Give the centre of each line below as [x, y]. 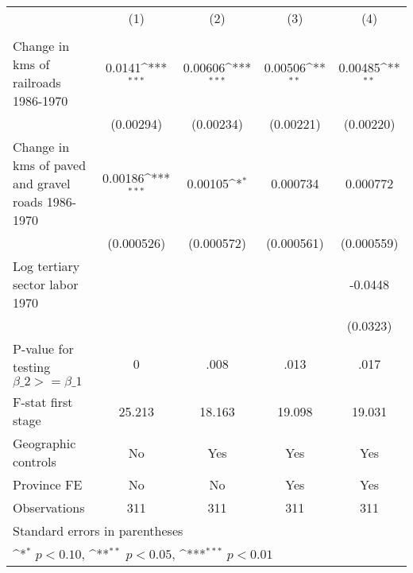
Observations [49, 507]
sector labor [46, 284]
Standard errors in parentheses [98, 530]
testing [32, 367]
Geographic [44, 443]
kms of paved [50, 165]
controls [35, 461]
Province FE [48, 484]
